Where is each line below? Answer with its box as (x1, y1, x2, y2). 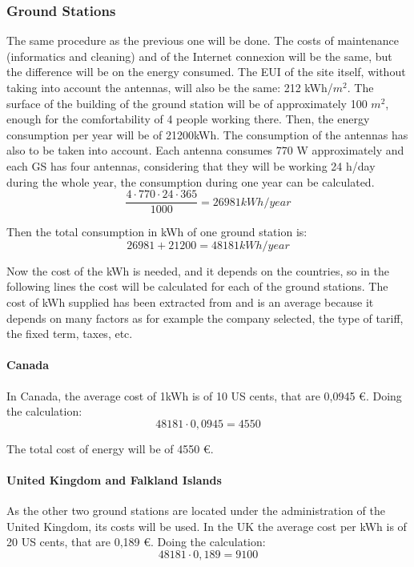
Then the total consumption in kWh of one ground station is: (6, 223, 307, 240)
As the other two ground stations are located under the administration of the (6, 502, 386, 519)
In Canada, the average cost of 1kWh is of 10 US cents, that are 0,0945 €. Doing (6, 387, 402, 404)
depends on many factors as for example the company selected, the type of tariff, (6, 309, 404, 326)
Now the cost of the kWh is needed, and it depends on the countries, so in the (6, 262, 389, 279)
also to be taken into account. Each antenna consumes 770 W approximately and (6, 142, 404, 159)
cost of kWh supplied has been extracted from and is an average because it (6, 294, 374, 310)
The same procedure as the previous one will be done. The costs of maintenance (6, 32, 400, 49)
